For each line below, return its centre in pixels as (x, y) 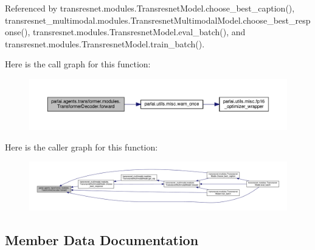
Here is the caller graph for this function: (81, 147)
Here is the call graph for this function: (78, 64)
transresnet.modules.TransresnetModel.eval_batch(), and (139, 32)
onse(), (18, 32)
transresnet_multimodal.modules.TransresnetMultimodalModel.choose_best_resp (158, 20)
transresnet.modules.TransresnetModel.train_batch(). (105, 43)
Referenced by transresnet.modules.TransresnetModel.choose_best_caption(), (150, 8)
